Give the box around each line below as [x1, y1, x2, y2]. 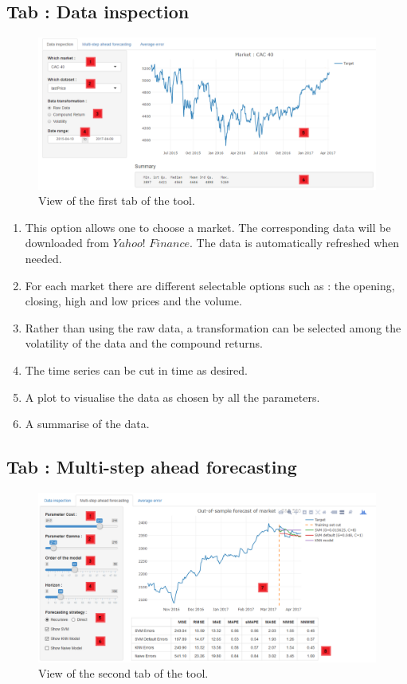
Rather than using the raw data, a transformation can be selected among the [25, 319, 401, 336]
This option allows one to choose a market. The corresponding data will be [25, 218, 391, 235]
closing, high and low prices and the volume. [25, 293, 242, 309]
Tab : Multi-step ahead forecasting [6, 454, 297, 479]
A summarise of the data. [25, 415, 150, 432]
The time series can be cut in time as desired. [25, 362, 248, 379]
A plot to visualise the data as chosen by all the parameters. [25, 388, 320, 405]
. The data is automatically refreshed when [189, 234, 400, 251]
